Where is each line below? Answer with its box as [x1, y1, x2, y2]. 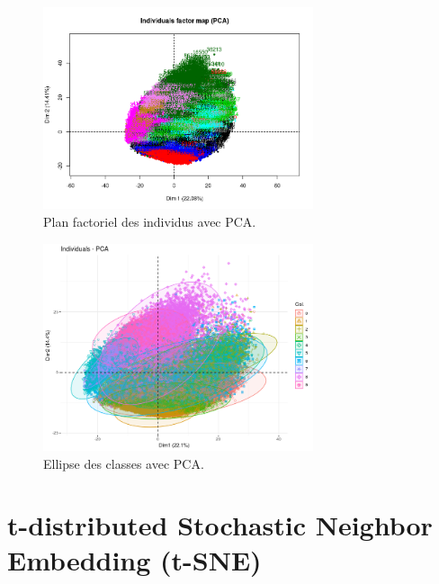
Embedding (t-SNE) [7, 542, 262, 579]
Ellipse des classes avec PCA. [43, 454, 204, 472]
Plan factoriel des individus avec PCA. [43, 211, 256, 230]
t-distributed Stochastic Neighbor [7, 507, 433, 544]
